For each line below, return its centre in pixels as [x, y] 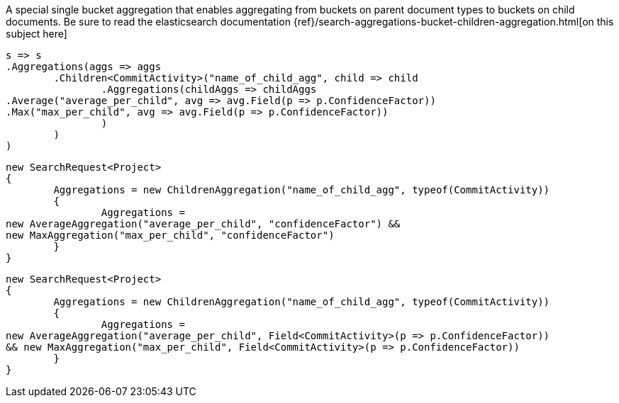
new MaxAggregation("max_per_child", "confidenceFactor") [170, 235]
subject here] [37, 34]
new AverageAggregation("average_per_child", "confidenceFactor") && [203, 224]
